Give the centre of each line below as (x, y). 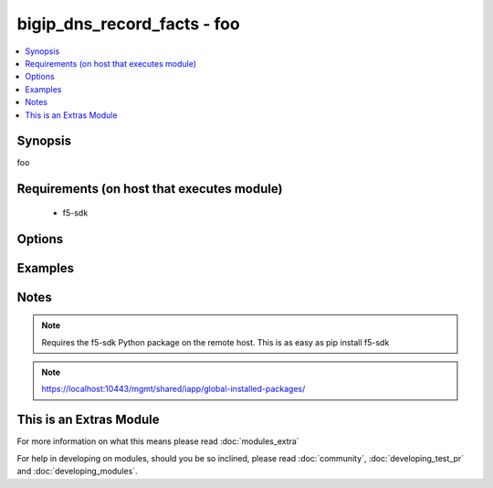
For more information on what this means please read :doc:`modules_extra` (158, 441)
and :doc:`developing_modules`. (77, 472)
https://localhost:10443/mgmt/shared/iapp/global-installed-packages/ (173, 389)
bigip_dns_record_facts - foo (129, 24)
